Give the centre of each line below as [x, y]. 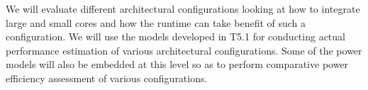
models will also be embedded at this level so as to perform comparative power [177, 64]
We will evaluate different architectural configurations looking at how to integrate [183, 9]
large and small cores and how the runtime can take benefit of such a [156, 22]
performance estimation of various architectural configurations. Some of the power [184, 50]
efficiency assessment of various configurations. [107, 78]
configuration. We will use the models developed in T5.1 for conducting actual [175, 36]
